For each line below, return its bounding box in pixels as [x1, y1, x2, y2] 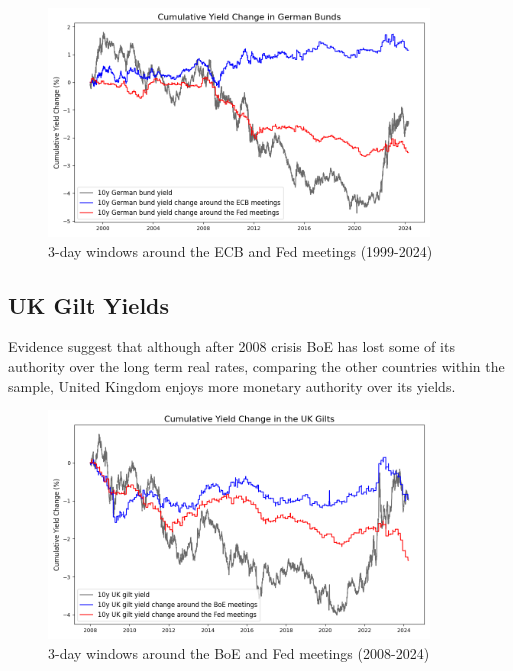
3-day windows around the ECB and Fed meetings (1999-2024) [48, 240, 433, 261]
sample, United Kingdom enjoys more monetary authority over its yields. [8, 375, 456, 396]
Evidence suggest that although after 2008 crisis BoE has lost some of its [8, 336, 455, 357]
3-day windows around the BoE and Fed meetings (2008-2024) [48, 642, 430, 663]
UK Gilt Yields [8, 289, 170, 320]
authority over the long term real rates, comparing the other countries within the [8, 355, 505, 376]
